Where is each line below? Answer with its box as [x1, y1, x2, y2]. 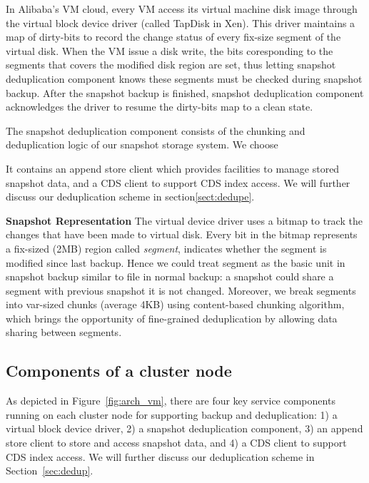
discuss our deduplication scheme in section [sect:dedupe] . [6, 189, 255, 204]
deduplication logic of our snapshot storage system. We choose [6, 137, 278, 152]
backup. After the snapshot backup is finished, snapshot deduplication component [6, 85, 364, 100]
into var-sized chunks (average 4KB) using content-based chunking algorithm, [6, 297, 345, 312]
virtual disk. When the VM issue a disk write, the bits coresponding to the [6, 43, 333, 58]
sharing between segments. [6, 325, 122, 340]
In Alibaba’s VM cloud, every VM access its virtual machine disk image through [6, 1, 358, 16]
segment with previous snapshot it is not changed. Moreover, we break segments [6, 283, 356, 298]
